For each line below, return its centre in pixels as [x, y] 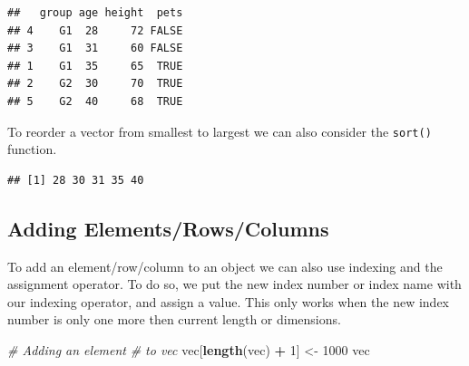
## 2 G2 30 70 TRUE [95, 84]
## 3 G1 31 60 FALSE [95, 48]
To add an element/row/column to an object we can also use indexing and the [225, 266]
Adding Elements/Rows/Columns [168, 228]
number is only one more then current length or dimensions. [174, 319]
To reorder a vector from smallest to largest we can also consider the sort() [220, 131]
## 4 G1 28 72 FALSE [95, 30]
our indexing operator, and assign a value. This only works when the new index [228, 301]
